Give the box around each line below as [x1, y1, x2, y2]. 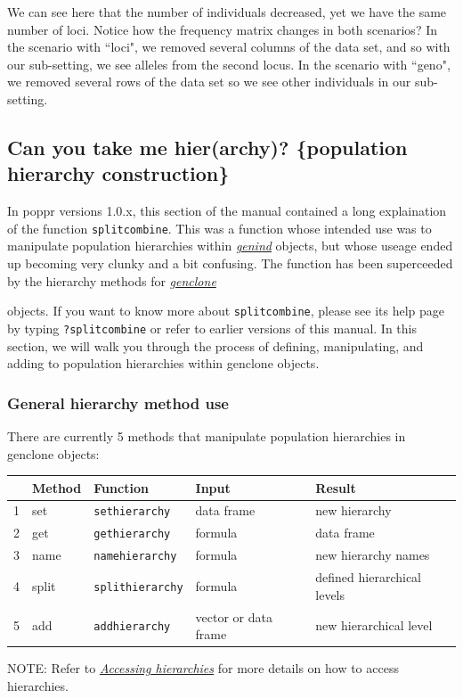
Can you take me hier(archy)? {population [7, 133, 408, 160]
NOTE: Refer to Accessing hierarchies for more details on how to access [7, 659, 399, 677]
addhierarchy [93, 620, 171, 634]
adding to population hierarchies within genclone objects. [7, 354, 320, 373]
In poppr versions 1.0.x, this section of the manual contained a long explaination [7, 201, 447, 220]
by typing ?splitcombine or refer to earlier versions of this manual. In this [7, 318, 417, 337]
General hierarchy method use [7, 391, 229, 414]
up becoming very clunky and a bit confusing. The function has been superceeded [7, 254, 453, 272]
